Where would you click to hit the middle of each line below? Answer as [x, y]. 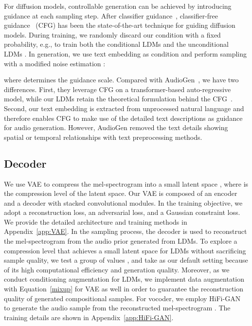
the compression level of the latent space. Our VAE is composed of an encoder [121, 193]
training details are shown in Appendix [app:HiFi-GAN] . [89, 317]
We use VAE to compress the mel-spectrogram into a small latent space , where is [126, 183]
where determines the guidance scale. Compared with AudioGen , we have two [121, 80]
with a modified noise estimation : [55, 63]
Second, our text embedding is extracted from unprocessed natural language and [124, 108]
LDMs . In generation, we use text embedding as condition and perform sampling [125, 53]
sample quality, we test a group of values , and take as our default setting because [126, 260]
